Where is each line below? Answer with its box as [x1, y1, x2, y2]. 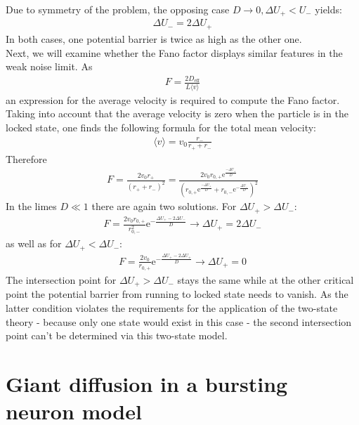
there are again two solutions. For [91, 199, 237, 214]
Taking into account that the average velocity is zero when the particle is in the [6, 106, 348, 121]
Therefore [6, 151, 47, 166]
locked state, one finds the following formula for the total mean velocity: [6, 119, 317, 134]
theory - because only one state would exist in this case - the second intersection [6, 314, 352, 329]
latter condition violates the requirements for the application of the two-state [6, 300, 338, 315]
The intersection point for [6, 272, 117, 287]
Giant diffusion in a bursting [6, 369, 288, 398]
